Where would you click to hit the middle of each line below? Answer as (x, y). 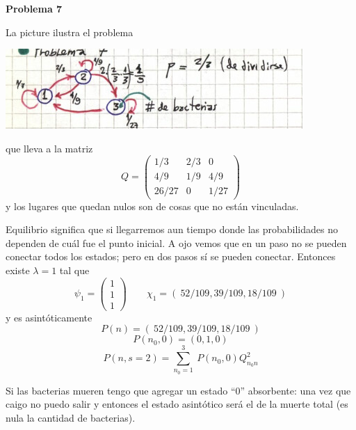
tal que (74, 270)
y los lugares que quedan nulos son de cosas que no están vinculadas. (152, 206)
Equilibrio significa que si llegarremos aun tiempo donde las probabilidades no (172, 229)
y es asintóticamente (49, 317)
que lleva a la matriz (49, 148)
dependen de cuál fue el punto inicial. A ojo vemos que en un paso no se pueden (176, 242)
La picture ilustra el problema (70, 32)
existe (18, 270)
